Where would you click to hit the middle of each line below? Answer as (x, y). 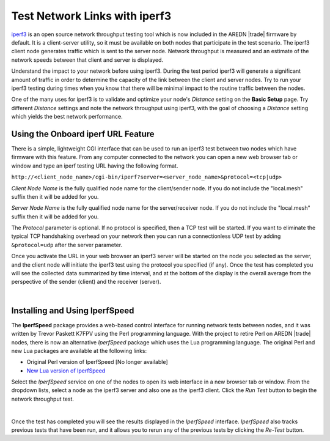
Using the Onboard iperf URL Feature (83, 134)
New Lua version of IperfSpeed (66, 371)
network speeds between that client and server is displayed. (87, 60)
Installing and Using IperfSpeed (73, 310)
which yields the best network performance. (67, 117)
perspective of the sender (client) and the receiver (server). (86, 282)
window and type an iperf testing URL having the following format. (95, 166)
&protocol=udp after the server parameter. (67, 245)
